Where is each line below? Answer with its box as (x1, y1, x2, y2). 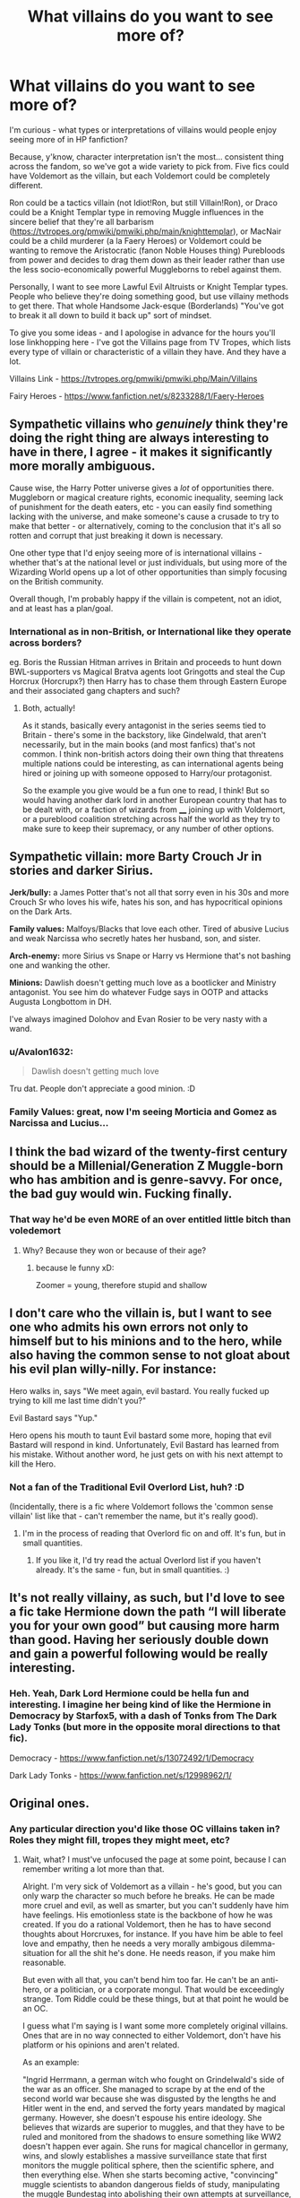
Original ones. (9, 1796, 90, 1811)
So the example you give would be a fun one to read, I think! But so (21, 785, 270, 796)
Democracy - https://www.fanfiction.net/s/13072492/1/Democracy (9, 1752, 254, 1763)
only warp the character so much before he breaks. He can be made (21, 1891, 276, 1901)
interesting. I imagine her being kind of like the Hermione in (9, 1699, 271, 1711)
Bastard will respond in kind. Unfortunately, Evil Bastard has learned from (9, 1439, 279, 1449)
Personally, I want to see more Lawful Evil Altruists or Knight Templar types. (9, 281, 288, 292)
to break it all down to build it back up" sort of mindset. (9, 309, 212, 320)
